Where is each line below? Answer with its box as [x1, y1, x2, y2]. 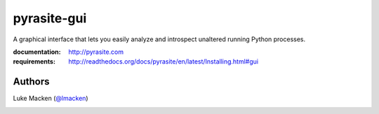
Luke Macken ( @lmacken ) [13, 94, 88, 103]
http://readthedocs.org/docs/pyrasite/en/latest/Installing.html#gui [68, 57, 259, 66]
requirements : [13, 57, 56, 66]
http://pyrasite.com [68, 48, 124, 56]
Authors [13, 76, 50, 87]
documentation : [13, 48, 61, 56]
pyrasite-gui [13, 10, 87, 26]
